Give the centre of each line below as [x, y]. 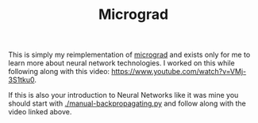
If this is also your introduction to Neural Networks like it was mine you [123, 95]
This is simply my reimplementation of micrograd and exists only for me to [129, 55]
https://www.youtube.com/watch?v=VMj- [179, 72]
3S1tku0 [21, 80]
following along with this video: [59, 72]
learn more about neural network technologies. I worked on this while [122, 63]
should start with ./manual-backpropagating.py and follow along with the [127, 103]
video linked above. [40, 112]
